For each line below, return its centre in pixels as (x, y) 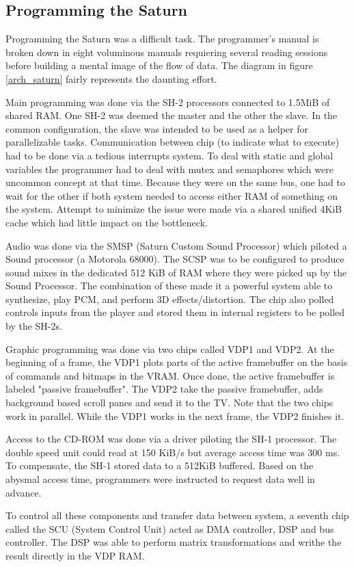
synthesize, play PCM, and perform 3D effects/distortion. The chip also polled (170, 299)
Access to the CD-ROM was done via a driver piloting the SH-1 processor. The (171, 439)
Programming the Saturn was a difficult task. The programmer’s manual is (162, 39)
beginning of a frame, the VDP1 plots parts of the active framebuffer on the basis (177, 362)
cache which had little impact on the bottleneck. (107, 222)
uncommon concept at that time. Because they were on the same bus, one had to (175, 182)
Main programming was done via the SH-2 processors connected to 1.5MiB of (168, 102)
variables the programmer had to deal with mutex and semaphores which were (169, 169)
